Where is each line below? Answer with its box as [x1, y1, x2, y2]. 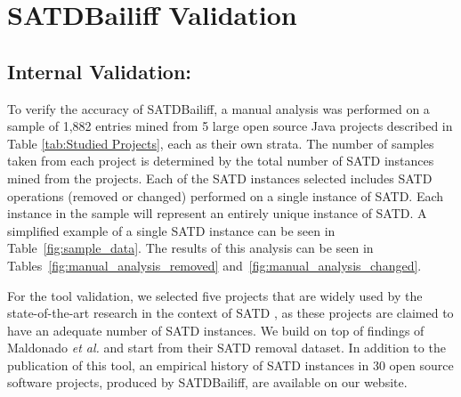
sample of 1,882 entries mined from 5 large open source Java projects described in [7, 117, 453, 135]
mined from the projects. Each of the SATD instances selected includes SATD [7, 168, 433, 187]
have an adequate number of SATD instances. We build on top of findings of [7, 320, 425, 339]
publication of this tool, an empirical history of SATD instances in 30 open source [7, 355, 454, 374]
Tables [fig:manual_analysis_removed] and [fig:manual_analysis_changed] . [7, 255, 422, 274]
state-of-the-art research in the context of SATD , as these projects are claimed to [7, 304, 454, 322]
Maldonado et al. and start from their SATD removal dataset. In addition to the [7, 338, 446, 357]
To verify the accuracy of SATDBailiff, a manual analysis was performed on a [7, 99, 430, 117]
